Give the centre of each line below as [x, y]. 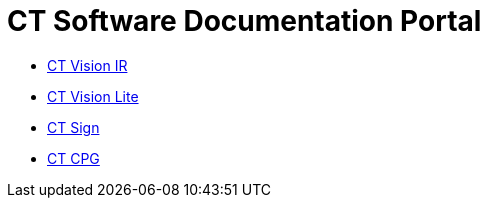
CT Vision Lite [93, 96]
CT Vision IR [87, 65]
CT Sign [73, 127]
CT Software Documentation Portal [244, 21]
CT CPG [73, 158]
